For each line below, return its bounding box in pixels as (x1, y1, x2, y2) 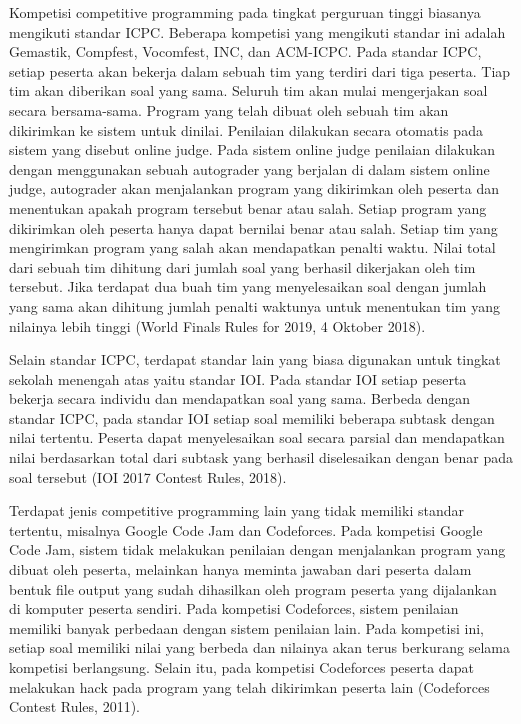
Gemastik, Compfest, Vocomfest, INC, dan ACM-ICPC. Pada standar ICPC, (9, 41, 482, 62)
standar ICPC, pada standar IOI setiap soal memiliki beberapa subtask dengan (9, 407, 495, 428)
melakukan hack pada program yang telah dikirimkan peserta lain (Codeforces (9, 676, 490, 697)
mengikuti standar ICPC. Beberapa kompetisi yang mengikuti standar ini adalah (9, 21, 506, 42)
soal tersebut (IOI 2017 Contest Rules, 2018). (9, 466, 287, 487)
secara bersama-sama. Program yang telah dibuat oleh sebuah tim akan (9, 99, 449, 120)
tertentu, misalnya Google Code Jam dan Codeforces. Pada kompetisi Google (9, 519, 483, 540)
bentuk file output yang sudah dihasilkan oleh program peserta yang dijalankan (9, 578, 497, 599)
